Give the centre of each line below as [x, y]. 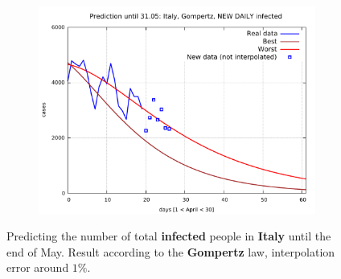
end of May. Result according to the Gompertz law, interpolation [171, 251]
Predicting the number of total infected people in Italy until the [169, 236]
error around [38, 267]
